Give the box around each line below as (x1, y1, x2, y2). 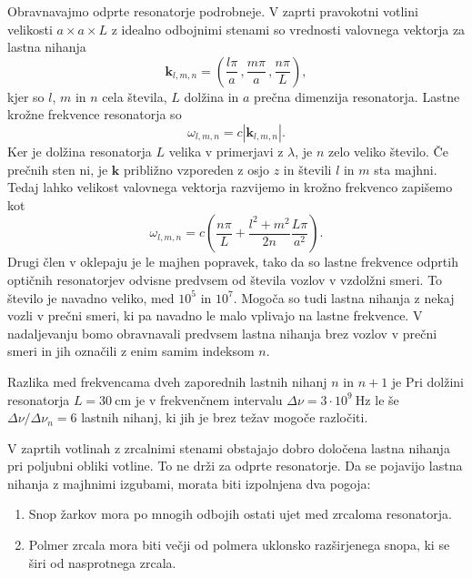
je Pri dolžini (391, 371, 465, 390)
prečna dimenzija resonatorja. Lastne (254, 86, 460, 106)
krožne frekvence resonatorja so (7, 105, 182, 124)
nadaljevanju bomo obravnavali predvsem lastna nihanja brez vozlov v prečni (7, 323, 437, 342)
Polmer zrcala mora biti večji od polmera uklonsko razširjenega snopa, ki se (28, 535, 450, 554)
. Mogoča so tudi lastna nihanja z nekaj (233, 288, 455, 307)
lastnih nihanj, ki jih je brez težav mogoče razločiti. (81, 408, 368, 427)
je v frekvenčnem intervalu (135, 390, 283, 409)
